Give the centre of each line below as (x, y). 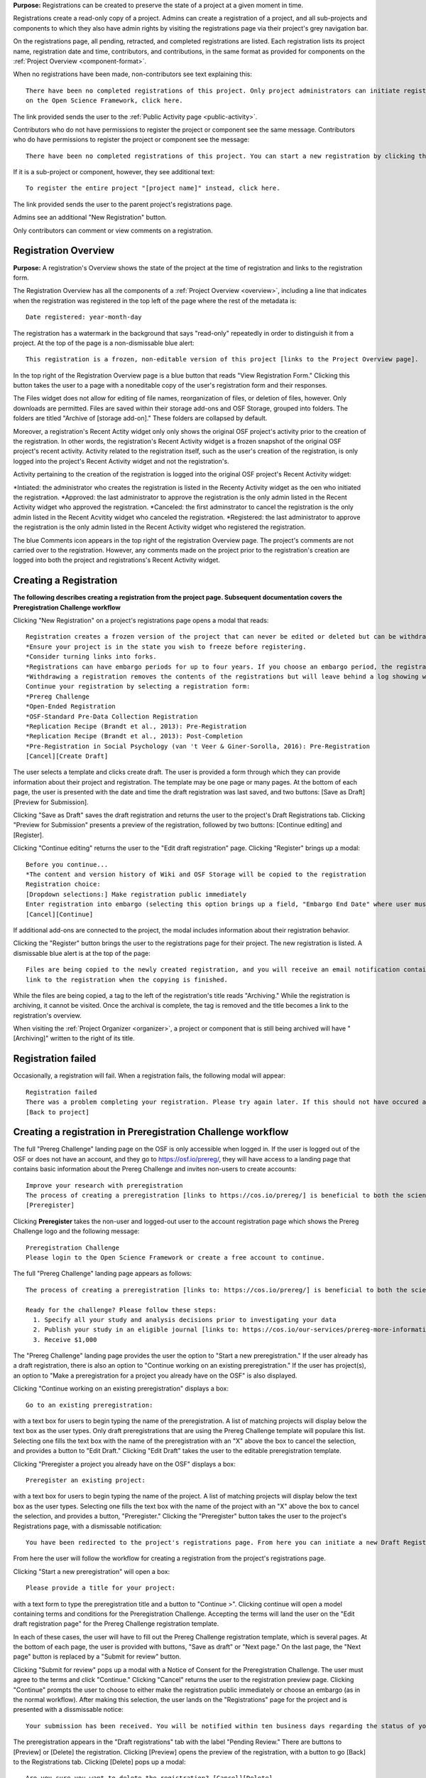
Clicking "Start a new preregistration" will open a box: (92, 1571)
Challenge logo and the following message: (76, 1231)
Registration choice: (63, 884)
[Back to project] (58, 1112)
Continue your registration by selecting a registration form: (138, 687)
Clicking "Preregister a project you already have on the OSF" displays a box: (124, 1464)
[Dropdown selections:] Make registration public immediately (136, 894)
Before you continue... (67, 864)
